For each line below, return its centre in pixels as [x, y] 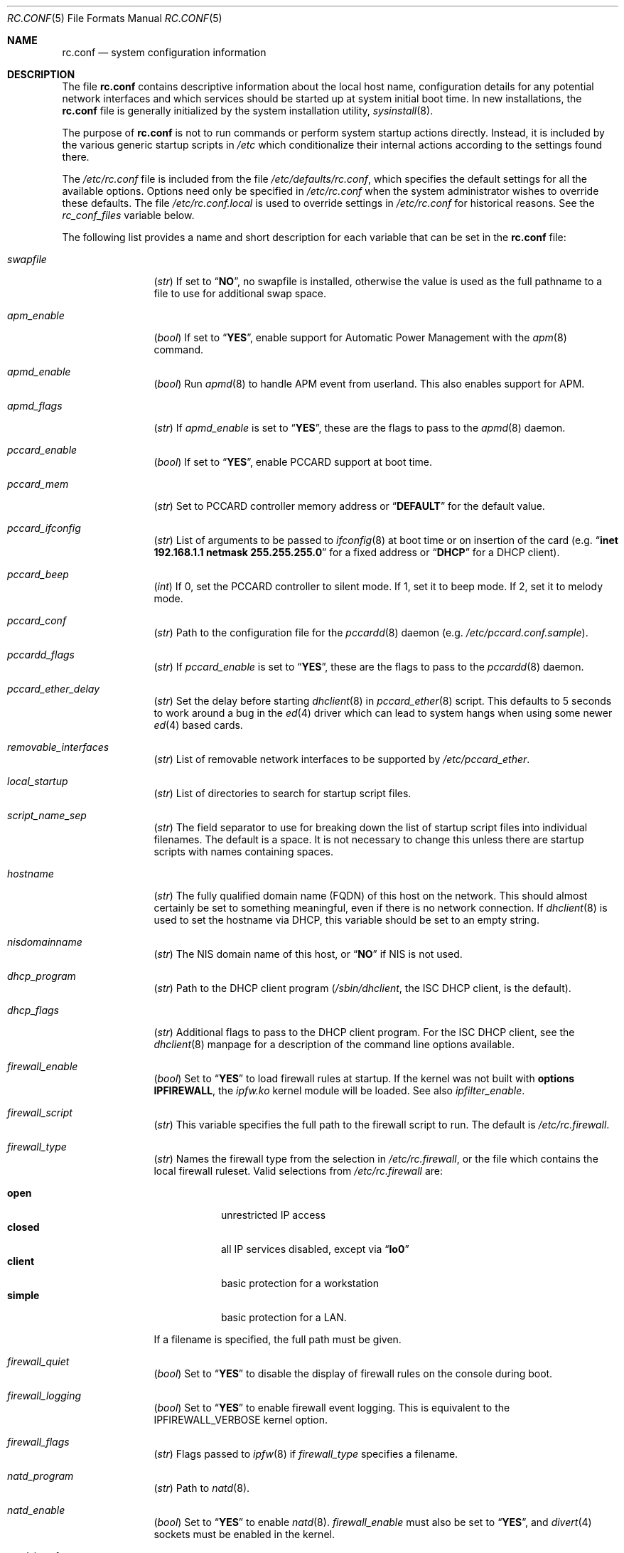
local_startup [38, 781]
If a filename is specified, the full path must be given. [278, 1339]
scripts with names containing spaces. [244, 852]
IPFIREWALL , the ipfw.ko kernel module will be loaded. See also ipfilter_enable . [339, 1090]
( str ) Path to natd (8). [202, 1488]
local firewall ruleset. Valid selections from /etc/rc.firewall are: [298, 1171]
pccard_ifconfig [44, 528]
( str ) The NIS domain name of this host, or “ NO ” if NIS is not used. [308, 954]
